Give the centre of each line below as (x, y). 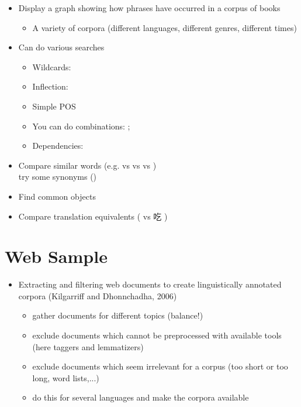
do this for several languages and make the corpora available (141, 397)
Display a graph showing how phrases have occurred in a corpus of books (149, 8)
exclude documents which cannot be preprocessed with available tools (157, 335)
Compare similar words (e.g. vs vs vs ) (87, 165)
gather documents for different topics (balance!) (118, 315)
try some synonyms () (58, 177)
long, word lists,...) (66, 377)
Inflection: (50, 86)
